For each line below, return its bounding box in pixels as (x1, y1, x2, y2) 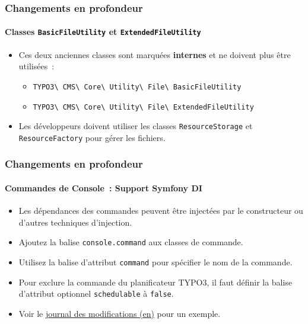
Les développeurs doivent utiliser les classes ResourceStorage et (18, 120, 253, 132)
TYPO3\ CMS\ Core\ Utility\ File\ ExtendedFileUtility (33, 102, 254, 111)
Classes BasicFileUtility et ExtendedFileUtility (5, 25, 201, 38)
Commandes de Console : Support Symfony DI (5, 181, 202, 194)
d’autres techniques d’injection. (18, 216, 132, 228)
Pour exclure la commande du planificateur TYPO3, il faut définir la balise (18, 275, 293, 288)
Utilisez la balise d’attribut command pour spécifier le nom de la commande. (18, 256, 293, 268)
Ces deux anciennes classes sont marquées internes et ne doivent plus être (18, 48, 291, 60)
